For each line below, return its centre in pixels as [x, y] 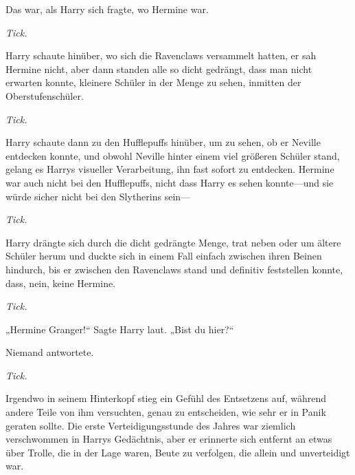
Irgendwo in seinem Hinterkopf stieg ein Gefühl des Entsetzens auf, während [166, 398]
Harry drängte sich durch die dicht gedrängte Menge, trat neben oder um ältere [173, 242]
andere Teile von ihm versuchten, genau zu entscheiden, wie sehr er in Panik [166, 412]
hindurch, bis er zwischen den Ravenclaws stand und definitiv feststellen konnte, [174, 269]
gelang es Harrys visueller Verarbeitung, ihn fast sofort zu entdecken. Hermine [170, 169]
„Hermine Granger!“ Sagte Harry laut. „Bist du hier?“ [120, 329]
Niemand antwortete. [50, 352]
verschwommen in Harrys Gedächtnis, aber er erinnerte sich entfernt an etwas [169, 439]
